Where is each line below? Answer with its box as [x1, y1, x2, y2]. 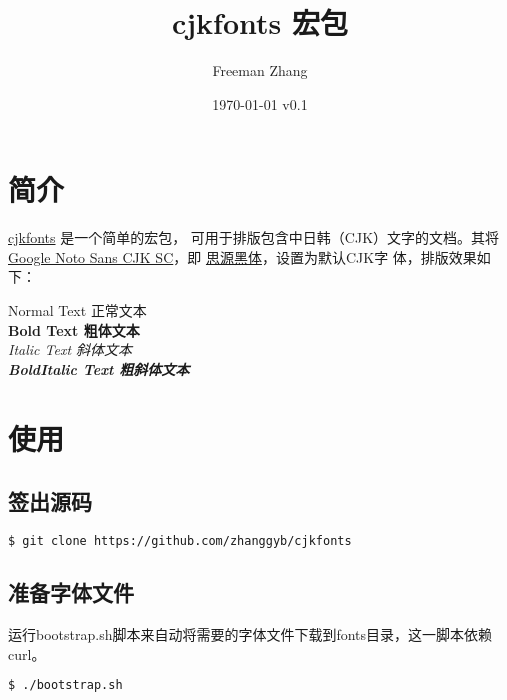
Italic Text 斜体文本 [8, 339, 133, 360]
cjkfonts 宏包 [171, 2, 348, 43]
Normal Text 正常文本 [8, 300, 147, 321]
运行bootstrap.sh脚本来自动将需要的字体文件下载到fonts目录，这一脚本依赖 [8, 624, 493, 645]
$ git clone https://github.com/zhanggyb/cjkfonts [8, 533, 352, 548]
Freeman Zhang [212, 60, 308, 81]
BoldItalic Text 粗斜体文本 [8, 358, 190, 379]
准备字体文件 [8, 577, 134, 608]
